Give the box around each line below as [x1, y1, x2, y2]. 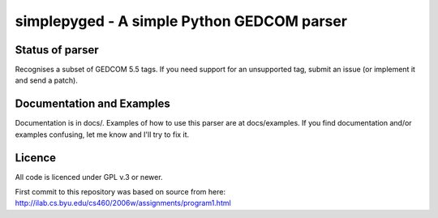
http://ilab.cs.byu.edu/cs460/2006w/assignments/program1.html [15, 199, 231, 208]
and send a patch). [15, 75, 79, 85]
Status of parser [15, 43, 99, 57]
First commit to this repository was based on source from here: [15, 187, 226, 197]
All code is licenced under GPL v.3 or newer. [15, 172, 163, 182]
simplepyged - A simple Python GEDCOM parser [15, 12, 348, 30]
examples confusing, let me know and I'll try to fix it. [15, 130, 190, 139]
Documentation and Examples [15, 97, 170, 111]
